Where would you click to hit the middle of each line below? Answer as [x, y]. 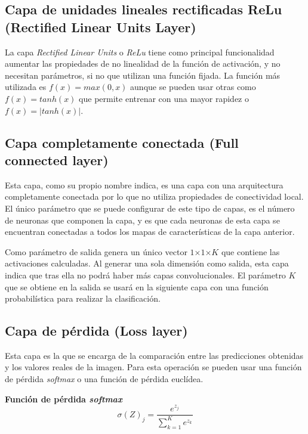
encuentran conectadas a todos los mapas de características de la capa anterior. [150, 232]
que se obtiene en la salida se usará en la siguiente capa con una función [137, 286]
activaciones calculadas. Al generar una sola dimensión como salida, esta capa [147, 263]
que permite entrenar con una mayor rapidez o [164, 98]
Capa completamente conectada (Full [122, 142]
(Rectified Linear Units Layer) [101, 27]
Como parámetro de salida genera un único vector [96, 251]
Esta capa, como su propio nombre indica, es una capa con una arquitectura [144, 185]
